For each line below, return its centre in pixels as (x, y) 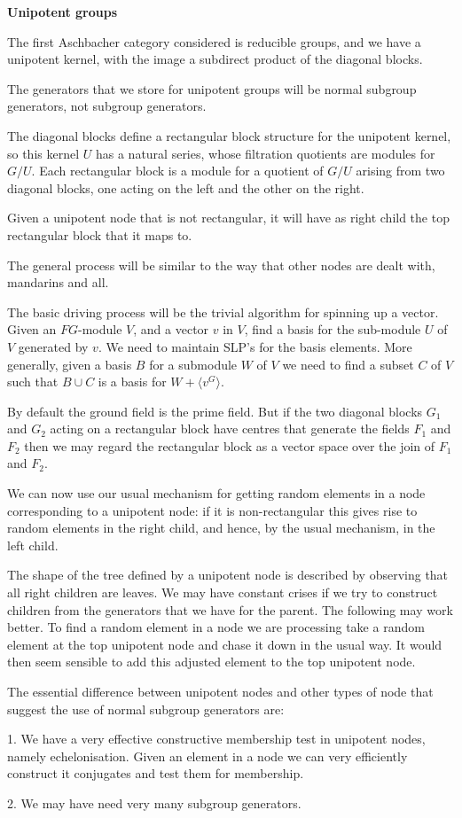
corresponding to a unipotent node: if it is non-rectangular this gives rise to (212, 510)
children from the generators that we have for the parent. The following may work (230, 609)
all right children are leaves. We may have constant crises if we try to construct (223, 592)
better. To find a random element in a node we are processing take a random (216, 627)
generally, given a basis (70, 364)
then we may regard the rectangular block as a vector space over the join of (230, 445)
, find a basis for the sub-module (333, 329)
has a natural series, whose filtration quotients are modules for (265, 153)
